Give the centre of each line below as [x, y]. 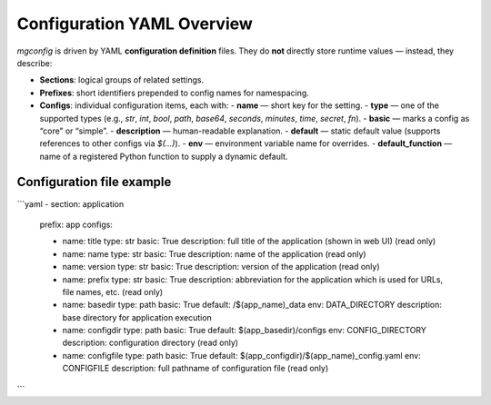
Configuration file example [94, 182]
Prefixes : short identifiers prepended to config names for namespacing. [174, 93]
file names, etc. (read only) [113, 291]
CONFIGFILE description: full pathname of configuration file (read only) [195, 369]
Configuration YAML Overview [135, 24]
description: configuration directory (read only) [150, 343]
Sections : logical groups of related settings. [122, 80]
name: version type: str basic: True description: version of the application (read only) [221, 267]
